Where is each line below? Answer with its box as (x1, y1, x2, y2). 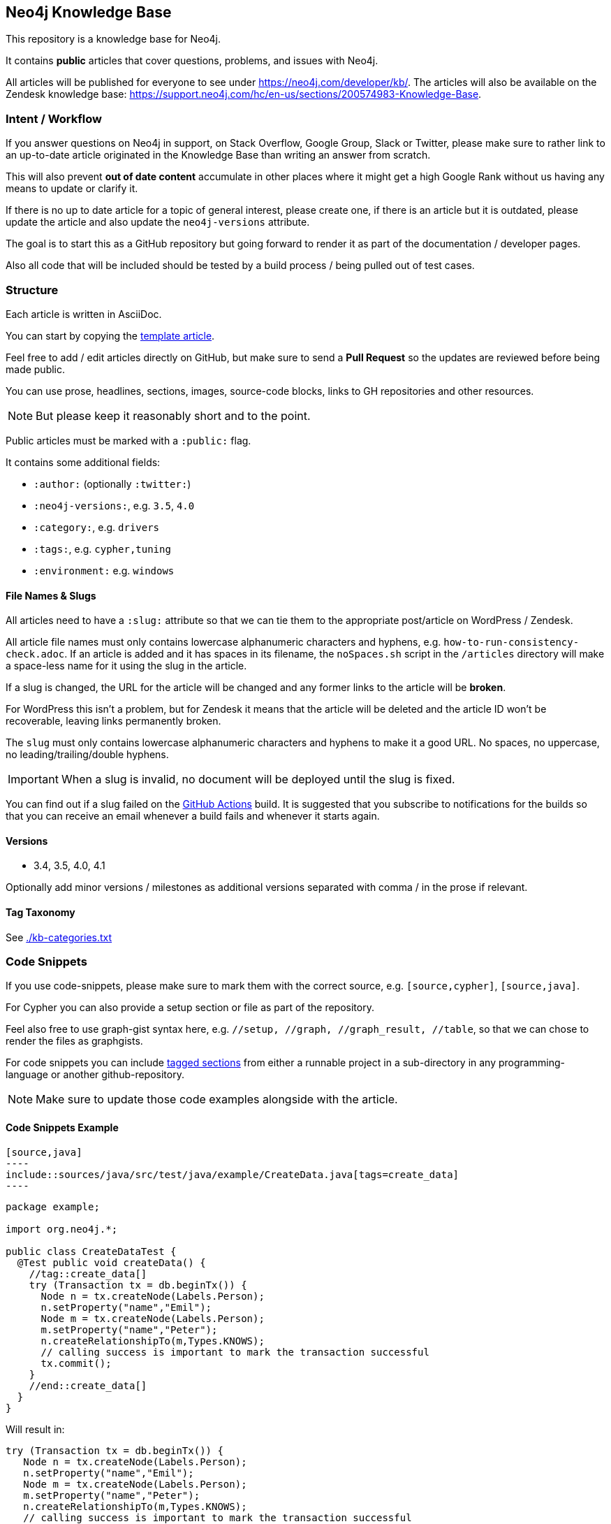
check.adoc (6, 648, 65, 660)
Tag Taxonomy (6, 906, 75, 918)
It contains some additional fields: (6, 456, 161, 468)
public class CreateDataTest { (6, 1245, 177, 1257)
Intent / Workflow (6, 111, 102, 126)
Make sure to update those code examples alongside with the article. (36, 1092, 398, 1107)
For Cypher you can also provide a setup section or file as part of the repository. (6, 1001, 374, 1014)
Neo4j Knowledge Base (6, 3, 172, 21)
